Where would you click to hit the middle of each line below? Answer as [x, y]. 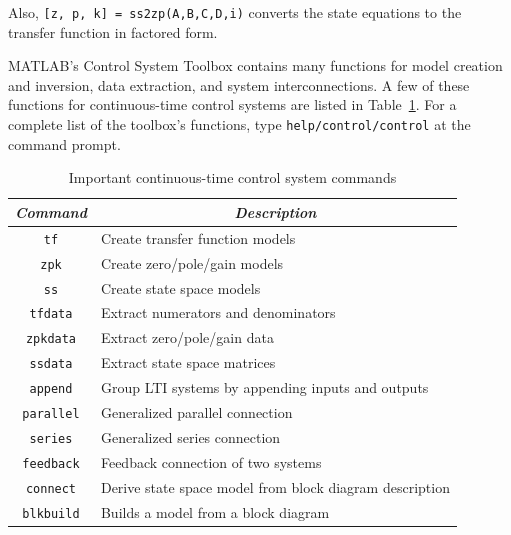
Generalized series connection [190, 437]
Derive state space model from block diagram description [275, 486]
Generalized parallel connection [196, 412]
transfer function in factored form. [113, 31]
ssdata [51, 364]
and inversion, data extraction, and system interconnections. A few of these [239, 84]
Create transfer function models [198, 237]
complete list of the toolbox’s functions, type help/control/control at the [239, 124]
